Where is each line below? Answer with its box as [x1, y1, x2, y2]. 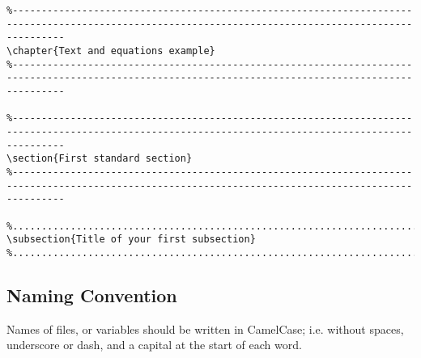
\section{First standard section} [6, 153, 193, 165]
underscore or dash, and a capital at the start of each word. [6, 336, 302, 353]
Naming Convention [6, 282, 177, 307]
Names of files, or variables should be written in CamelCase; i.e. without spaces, [6, 320, 404, 337]
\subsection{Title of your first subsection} [6, 234, 256, 246]
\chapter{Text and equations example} [6, 44, 215, 57]
